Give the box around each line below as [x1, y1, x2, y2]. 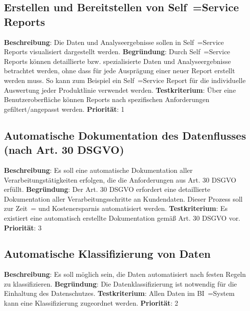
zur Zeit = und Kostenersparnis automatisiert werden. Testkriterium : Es [4, 203, 228, 213]
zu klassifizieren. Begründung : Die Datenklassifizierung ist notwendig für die [4, 278, 237, 289]
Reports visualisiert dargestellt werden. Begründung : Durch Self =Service [4, 46, 231, 57]
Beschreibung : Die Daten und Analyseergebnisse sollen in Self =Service [4, 37, 224, 47]
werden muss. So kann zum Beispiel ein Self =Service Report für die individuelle [4, 75, 246, 85]
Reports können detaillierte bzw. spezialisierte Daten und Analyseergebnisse [4, 56, 231, 66]
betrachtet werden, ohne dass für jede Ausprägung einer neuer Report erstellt [4, 65, 235, 76]
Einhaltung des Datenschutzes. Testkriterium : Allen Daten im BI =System [4, 288, 235, 298]
